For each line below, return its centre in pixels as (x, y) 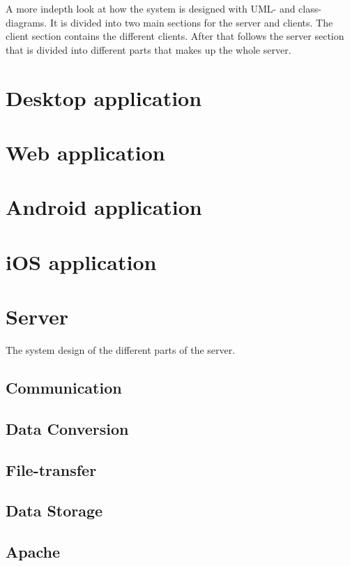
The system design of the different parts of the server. (121, 350)
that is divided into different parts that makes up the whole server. (149, 49)
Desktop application (104, 97)
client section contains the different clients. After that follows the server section (175, 36)
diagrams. (26, 22)
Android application (104, 207)
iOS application (81, 261)
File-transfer (51, 469)
